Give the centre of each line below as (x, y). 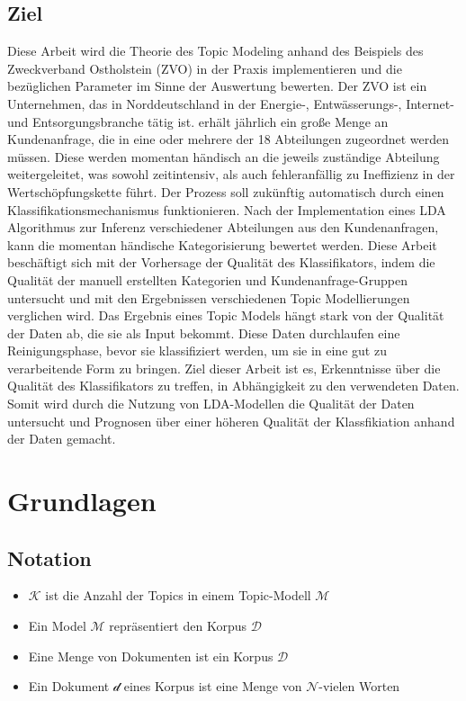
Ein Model (57, 626)
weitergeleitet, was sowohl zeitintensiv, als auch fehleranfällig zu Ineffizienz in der (231, 174)
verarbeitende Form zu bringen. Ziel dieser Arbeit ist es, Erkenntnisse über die (224, 368)
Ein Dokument (69, 686)
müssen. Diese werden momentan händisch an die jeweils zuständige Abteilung (224, 156)
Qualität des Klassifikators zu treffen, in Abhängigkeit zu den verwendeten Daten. (233, 386)
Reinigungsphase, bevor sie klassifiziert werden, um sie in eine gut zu (197, 350)
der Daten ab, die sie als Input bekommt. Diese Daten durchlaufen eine (204, 333)
